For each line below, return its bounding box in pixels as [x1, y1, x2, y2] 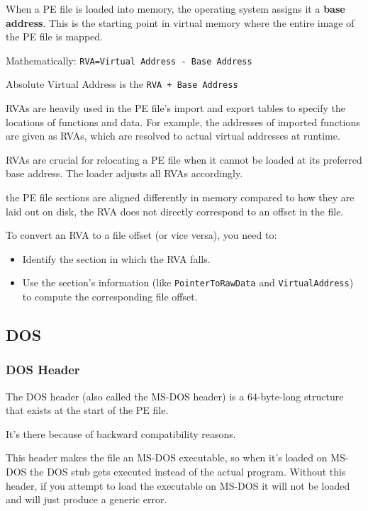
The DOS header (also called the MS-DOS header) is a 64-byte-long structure [6, 388, 344, 403]
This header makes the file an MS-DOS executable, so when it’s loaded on [6, 450, 328, 465]
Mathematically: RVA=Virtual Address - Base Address [6, 52, 252, 67]
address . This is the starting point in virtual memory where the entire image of [6, 15, 355, 30]
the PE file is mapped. [6, 29, 103, 44]
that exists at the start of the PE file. [6, 403, 169, 417]
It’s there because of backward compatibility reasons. [6, 426, 236, 441]
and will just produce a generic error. [6, 492, 167, 507]
